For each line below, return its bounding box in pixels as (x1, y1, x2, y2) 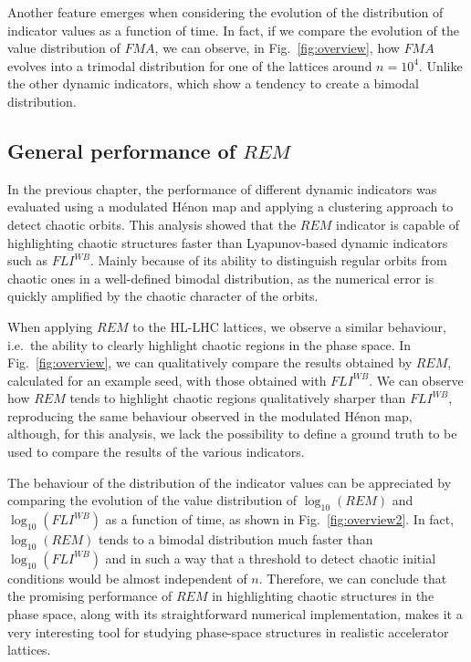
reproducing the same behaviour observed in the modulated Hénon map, (7, 406, 413, 425)
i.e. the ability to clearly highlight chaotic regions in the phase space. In (7, 335, 412, 354)
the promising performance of (7, 586, 173, 605)
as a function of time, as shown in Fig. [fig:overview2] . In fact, (105, 510, 455, 529)
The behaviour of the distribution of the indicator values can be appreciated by (7, 472, 452, 491)
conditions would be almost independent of (7, 568, 247, 587)
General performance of (7, 136, 236, 164)
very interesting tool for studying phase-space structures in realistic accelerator (7, 622, 449, 641)
